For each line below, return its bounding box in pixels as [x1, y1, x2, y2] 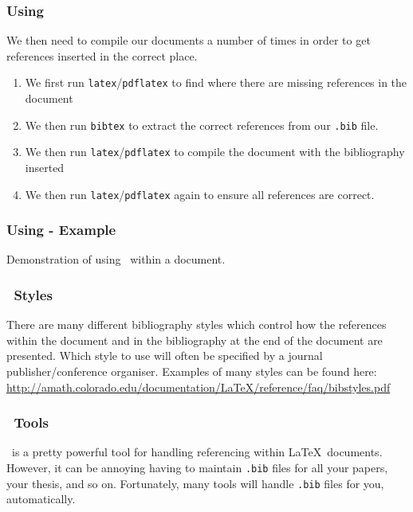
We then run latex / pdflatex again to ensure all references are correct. [25, 186, 375, 202]
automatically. [6, 491, 76, 507]
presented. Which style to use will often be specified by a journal [6, 347, 323, 364]
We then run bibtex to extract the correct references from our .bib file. [25, 116, 379, 133]
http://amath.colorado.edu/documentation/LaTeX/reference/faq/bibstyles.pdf [6, 378, 391, 395]
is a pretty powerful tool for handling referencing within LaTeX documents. [11, 444, 383, 460]
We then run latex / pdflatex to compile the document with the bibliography [25, 143, 405, 160]
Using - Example [6, 220, 116, 240]
